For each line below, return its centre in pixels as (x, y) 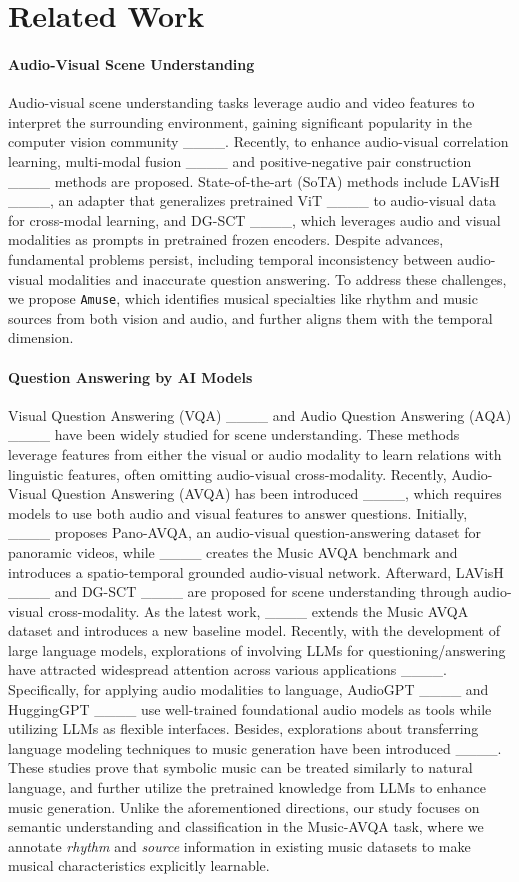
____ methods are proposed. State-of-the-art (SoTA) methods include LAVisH (254, 180)
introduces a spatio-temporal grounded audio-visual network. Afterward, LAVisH (256, 571)
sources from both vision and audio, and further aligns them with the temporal (250, 317)
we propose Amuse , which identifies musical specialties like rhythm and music (243, 298)
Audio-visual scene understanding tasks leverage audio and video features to (241, 102)
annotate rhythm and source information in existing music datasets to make (239, 845)
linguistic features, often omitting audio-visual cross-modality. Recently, (227, 473)
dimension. (41, 337)
